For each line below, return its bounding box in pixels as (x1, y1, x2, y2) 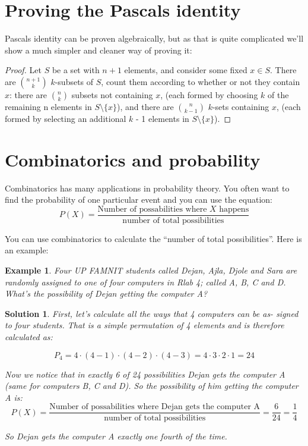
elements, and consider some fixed (124, 64, 247, 76)
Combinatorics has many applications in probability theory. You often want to (5, 181, 290, 194)
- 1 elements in (135, 112, 189, 124)
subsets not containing (71, 88, 153, 100)
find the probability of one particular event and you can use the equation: (5, 193, 272, 206)
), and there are (117, 100, 174, 112)
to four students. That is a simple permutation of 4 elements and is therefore (5, 319, 284, 331)
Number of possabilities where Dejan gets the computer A (49, 403, 261, 412)
